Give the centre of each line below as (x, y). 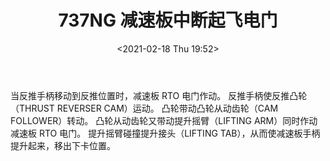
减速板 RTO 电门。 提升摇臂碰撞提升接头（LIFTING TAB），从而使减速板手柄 (165, 133)
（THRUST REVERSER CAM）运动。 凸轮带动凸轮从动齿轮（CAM (144, 108)
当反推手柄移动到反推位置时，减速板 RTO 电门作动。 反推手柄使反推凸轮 (159, 95)
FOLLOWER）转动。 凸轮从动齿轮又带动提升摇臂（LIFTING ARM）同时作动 (164, 120)
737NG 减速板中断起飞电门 (168, 20)
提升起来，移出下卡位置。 (63, 145)
